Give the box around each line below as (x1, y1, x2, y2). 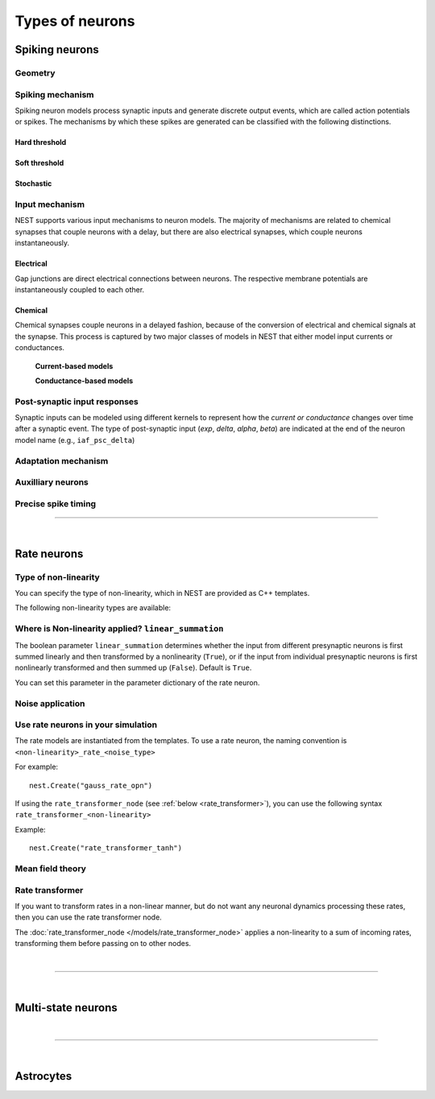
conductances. (14, 343, 64, 353)
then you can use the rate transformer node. (14, 912, 163, 922)
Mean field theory (14, 862, 86, 874)
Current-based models (35, 361, 114, 370)
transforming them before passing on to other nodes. (14, 939, 192, 948)
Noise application (14, 697, 85, 709)
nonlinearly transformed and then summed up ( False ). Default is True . (14, 663, 252, 672)
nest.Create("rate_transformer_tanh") (29, 844, 183, 853)
